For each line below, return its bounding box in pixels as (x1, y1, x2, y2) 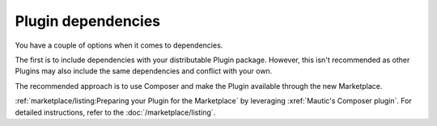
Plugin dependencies (15, 12, 161, 30)
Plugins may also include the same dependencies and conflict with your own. (15, 66, 273, 76)
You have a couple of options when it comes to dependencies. (15, 40, 223, 50)
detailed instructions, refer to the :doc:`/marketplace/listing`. (15, 107, 216, 117)
